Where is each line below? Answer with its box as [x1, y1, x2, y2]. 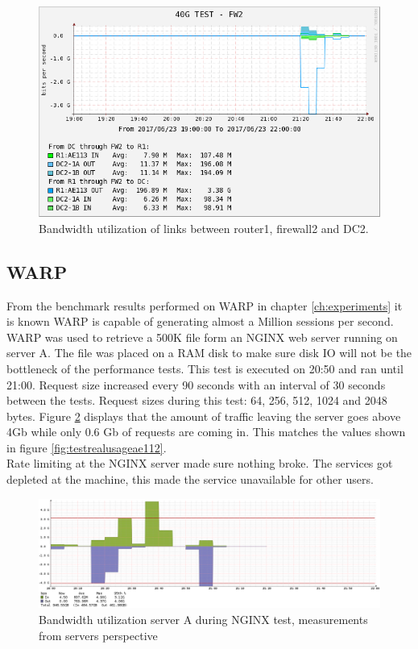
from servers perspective [39, 626, 158, 643]
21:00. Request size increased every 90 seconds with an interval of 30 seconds [6, 376, 386, 393]
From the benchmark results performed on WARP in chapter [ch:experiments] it [6, 297, 403, 314]
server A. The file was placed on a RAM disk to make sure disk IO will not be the [6, 344, 412, 361]
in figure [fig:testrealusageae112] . [6, 439, 167, 456]
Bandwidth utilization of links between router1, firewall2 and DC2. [39, 219, 369, 236]
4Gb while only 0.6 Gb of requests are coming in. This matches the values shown [6, 423, 406, 440]
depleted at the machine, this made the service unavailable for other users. [6, 471, 374, 488]
